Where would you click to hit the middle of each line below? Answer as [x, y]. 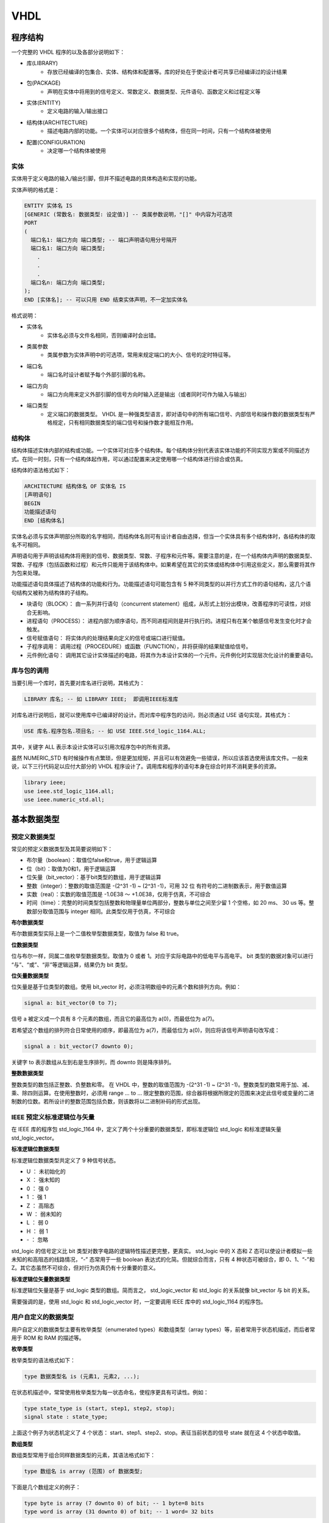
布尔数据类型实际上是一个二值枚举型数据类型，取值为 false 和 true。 [97, 934]
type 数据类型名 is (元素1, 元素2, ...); [82, 1376]
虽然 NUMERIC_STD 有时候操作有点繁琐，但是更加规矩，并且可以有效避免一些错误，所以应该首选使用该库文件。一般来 [160, 758]
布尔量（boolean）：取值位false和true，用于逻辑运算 [92, 860]
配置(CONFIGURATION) [56, 142]
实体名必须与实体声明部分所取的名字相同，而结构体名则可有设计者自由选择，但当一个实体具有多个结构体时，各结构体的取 [163, 536]
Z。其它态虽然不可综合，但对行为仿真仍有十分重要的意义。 [85, 1268]
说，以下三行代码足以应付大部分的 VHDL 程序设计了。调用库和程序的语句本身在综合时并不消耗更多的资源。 [145, 766]
